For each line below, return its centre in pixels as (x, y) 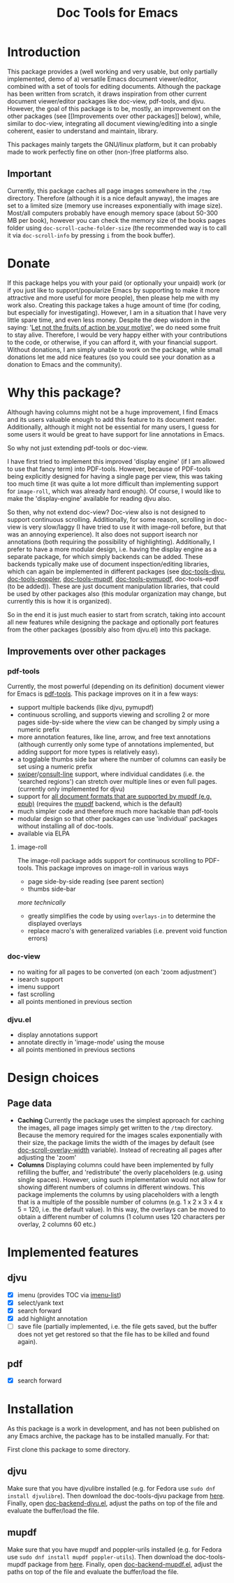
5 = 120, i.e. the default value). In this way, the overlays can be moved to (121, 1209)
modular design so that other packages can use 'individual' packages (117, 819)
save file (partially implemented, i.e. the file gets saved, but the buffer (117, 1327)
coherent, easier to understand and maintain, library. (83, 131)
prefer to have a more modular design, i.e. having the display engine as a (112, 549)
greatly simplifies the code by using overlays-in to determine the (122, 916)
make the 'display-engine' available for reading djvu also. (89, 498)
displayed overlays (55, 924)
